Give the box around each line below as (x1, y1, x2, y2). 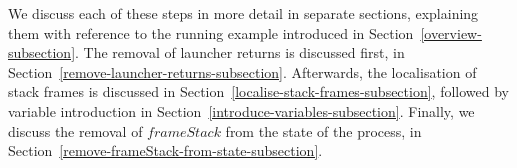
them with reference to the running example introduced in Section (8, 22, 414, 43)
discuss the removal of (8, 120, 143, 141)
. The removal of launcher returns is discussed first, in (75, 42, 405, 63)
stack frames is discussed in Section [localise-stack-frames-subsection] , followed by (8, 81, 510, 102)
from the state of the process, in (225, 120, 422, 141)
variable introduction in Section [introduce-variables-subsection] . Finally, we (8, 100, 475, 121)
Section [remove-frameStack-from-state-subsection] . (8, 140, 323, 161)
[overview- (420, 22, 482, 43)
